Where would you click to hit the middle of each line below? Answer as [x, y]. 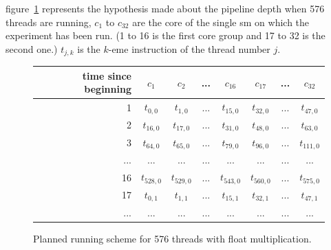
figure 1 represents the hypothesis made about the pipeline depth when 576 [165, 8]
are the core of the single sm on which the [221, 22]
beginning [108, 89]
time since [107, 75]
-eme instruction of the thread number [189, 48]
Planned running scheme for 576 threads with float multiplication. [172, 238]
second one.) [32, 48]
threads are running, [49, 22]
